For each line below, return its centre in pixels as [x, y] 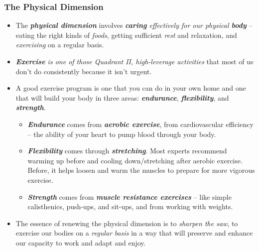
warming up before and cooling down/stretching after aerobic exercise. [135, 160]
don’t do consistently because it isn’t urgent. [84, 71]
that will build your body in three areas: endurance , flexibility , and [122, 97]
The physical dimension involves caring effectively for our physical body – [134, 25]
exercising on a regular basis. [60, 45]
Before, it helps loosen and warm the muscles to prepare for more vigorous [141, 170]
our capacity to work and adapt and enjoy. [81, 242]
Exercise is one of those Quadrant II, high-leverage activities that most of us [134, 61]
